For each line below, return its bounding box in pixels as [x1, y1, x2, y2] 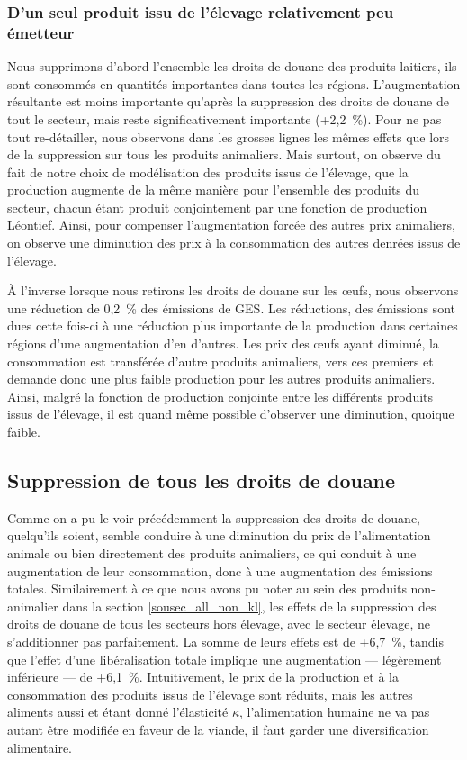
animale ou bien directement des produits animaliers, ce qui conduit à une [7, 544, 417, 562]
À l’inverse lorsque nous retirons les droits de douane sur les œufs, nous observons [7, 281, 459, 300]
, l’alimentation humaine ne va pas [239, 702, 430, 721]
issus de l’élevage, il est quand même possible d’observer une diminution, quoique [7, 404, 454, 423]
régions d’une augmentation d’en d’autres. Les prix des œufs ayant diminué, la [7, 334, 439, 353]
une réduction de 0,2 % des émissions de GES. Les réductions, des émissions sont [7, 298, 455, 317]
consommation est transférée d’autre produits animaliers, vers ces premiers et [7, 351, 434, 370]
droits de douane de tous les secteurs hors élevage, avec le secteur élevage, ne [7, 614, 430, 633]
